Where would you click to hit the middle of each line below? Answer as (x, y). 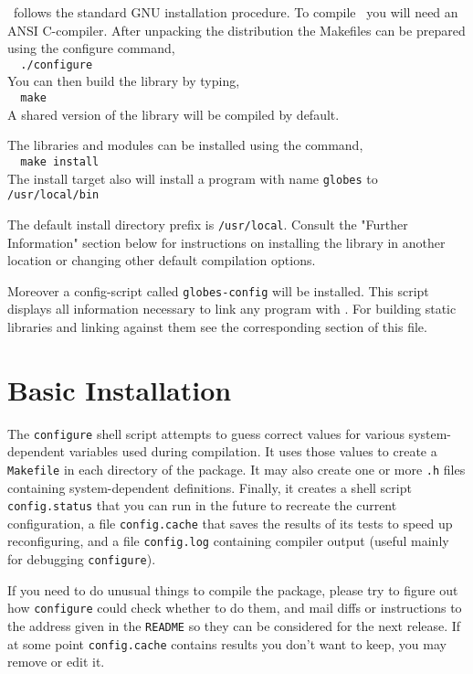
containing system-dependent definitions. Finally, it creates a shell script (210, 487)
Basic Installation (120, 389)
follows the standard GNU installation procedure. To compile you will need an (236, 12)
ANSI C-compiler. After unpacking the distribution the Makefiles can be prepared (236, 30)
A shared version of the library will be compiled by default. (173, 114)
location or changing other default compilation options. (162, 260)
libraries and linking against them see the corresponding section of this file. (217, 326)
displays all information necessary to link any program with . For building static (232, 309)
